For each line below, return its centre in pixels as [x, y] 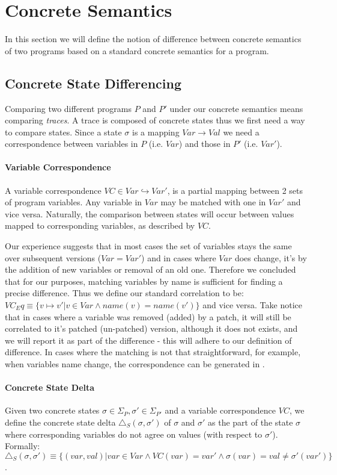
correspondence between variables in [71, 144]
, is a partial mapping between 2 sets [235, 190]
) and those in [205, 144]
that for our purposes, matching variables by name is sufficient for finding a [144, 281]
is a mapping [156, 132]
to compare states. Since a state [63, 132]
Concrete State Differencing [93, 83]
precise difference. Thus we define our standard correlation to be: [124, 293]
